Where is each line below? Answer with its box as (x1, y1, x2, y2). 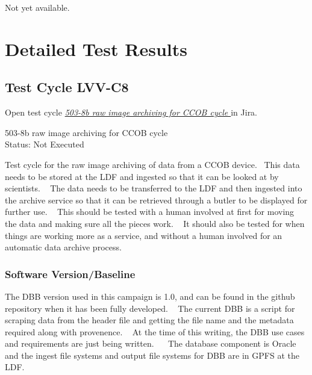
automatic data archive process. (5, 241, 122, 253)
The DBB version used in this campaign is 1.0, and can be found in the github (5, 290, 295, 302)
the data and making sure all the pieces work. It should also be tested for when (5, 217, 305, 229)
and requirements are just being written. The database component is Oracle (5, 337, 296, 350)
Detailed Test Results (5, 36, 187, 61)
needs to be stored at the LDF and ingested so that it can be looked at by (5, 170, 279, 182)
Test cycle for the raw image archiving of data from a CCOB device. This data (5, 158, 300, 170)
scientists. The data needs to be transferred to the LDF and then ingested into (5, 182, 302, 194)
